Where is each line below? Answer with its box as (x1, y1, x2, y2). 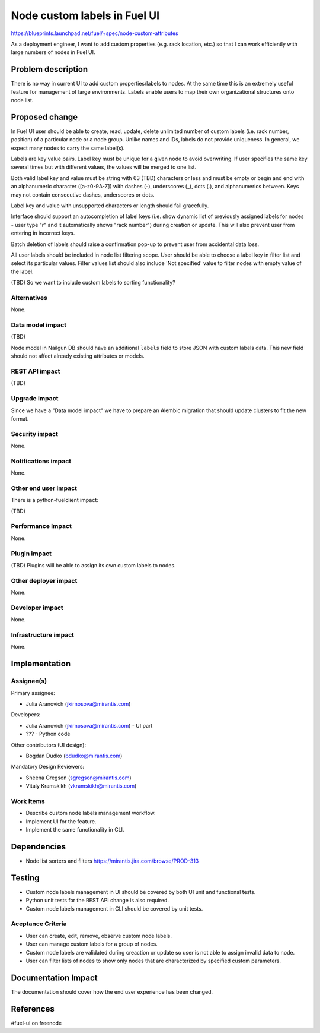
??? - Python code (25, 731, 71, 738)
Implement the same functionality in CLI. (25, 826, 124, 833)
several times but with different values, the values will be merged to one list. (11, 163, 197, 170)
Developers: (11, 711, 41, 718)
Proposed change (11, 112, 78, 122)
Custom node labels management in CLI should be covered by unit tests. (25, 905, 203, 912)
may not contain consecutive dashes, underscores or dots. (11, 191, 155, 198)
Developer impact (11, 604, 63, 612)
